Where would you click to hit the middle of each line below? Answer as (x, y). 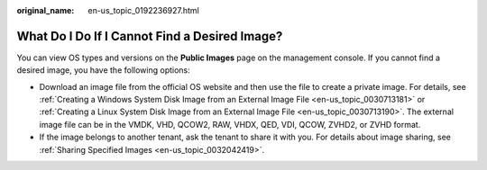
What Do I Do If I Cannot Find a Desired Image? (150, 36)
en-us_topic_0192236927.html (144, 10)
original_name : (46, 10)
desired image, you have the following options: (104, 70)
